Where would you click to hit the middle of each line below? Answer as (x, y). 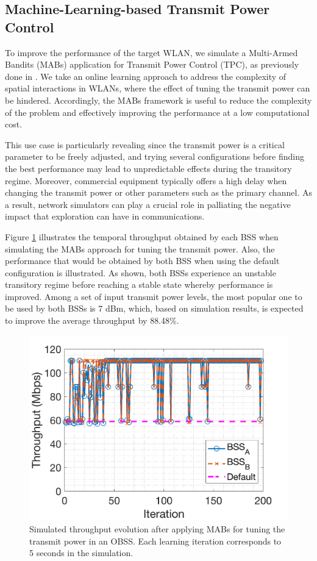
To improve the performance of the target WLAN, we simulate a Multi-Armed (151, 52)
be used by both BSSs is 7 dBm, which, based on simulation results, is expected (154, 308)
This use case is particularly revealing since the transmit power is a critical (145, 144)
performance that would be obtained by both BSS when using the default (142, 261)
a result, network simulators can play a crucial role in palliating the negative (148, 204)
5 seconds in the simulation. (81, 553)
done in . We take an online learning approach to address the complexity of (146, 76)
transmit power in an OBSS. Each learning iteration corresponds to (155, 541)
